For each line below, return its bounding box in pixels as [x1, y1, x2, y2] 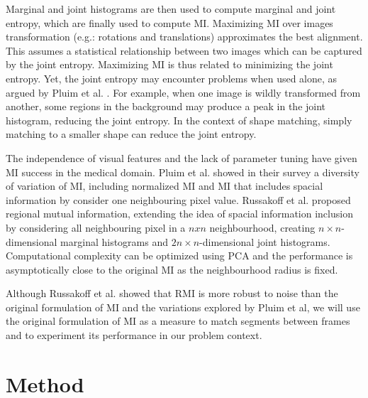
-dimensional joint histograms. [199, 234, 330, 249]
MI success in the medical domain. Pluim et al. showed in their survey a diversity [6, 164, 359, 179]
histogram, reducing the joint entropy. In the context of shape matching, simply [6, 112, 352, 127]
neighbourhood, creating [209, 220, 316, 235]
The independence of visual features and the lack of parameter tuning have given [6, 150, 357, 165]
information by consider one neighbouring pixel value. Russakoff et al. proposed [6, 192, 351, 207]
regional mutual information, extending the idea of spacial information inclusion [6, 206, 353, 221]
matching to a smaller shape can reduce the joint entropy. [6, 127, 257, 141]
